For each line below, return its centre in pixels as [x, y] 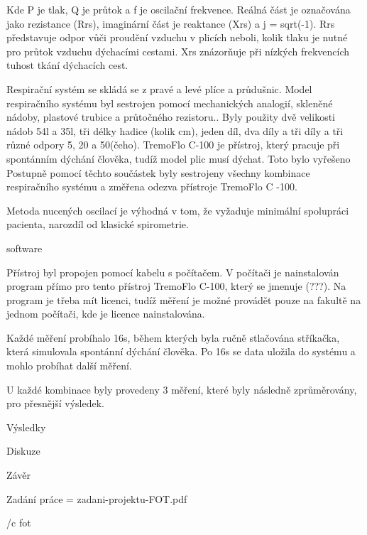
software [24, 248]
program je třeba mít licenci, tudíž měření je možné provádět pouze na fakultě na [184, 299]
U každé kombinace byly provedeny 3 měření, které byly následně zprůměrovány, [182, 389]
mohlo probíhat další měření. [69, 366]
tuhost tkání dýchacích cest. [67, 65]
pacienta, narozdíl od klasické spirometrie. [98, 224]
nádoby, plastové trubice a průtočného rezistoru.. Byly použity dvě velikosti [171, 117]
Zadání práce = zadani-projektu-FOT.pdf [97, 498]
